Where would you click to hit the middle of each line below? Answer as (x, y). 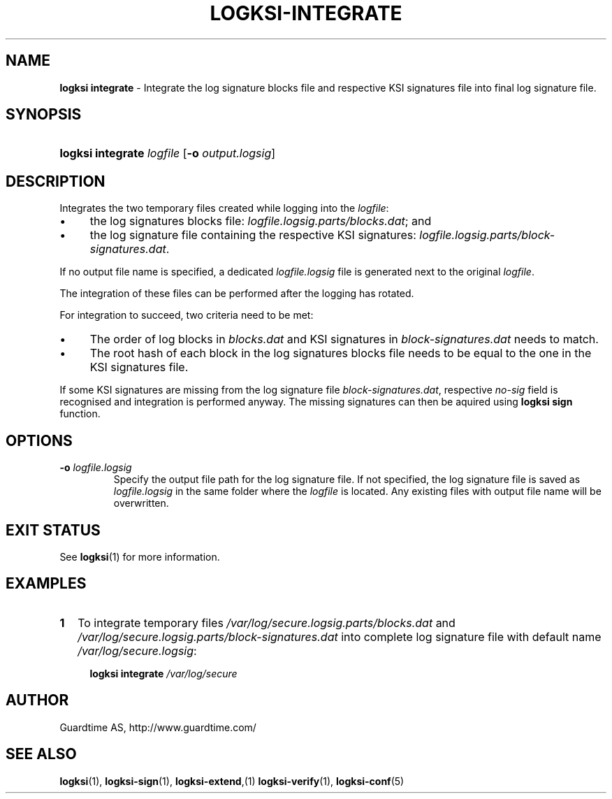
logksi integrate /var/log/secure (163, 673)
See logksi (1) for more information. (140, 556)
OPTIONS (39, 440)
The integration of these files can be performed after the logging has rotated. (237, 294)
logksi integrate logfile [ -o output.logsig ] (168, 153)
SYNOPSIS (44, 115)
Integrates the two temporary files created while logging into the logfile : (224, 208)
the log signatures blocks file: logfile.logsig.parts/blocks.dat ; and (261, 221)
